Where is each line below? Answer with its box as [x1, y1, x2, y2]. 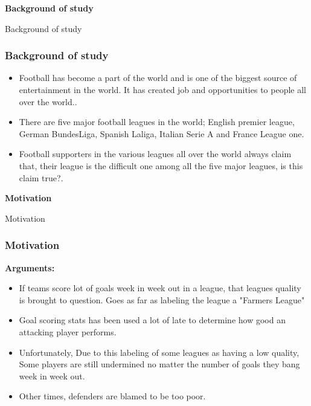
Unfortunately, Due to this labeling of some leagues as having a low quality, [19, 346, 300, 358]
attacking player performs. [19, 325, 117, 338]
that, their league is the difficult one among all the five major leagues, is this [19, 159, 303, 172]
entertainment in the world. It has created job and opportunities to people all [19, 83, 306, 95]
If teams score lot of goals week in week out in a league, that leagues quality [19, 282, 301, 294]
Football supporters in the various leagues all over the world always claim [19, 147, 292, 160]
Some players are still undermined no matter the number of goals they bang [19, 358, 300, 370]
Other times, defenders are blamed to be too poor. [19, 390, 206, 402]
